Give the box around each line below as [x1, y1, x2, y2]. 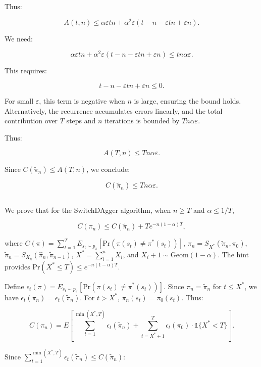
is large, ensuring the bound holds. [134, 95, 241, 106]
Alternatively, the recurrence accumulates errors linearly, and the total [5, 105, 223, 116]
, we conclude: [86, 164, 130, 174]
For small [5, 95, 34, 106]
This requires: [5, 65, 47, 76]
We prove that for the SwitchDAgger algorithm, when [5, 204, 171, 215]
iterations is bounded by [105, 115, 180, 126]
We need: [5, 33, 33, 43]
